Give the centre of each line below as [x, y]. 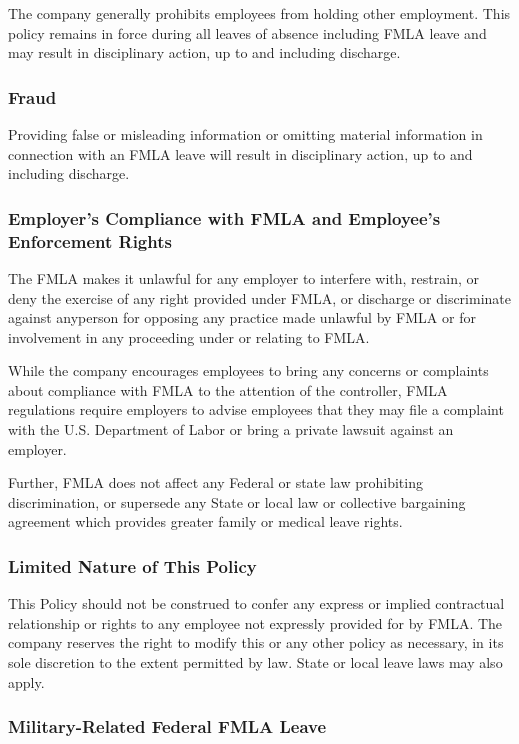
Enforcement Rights [90, 240]
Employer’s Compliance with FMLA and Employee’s [224, 217]
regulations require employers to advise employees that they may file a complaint [256, 409]
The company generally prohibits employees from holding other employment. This [259, 13]
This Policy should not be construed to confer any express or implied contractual [256, 603]
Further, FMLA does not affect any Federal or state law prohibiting [215, 482]
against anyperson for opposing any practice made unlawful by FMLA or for [242, 317]
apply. [26, 681]
